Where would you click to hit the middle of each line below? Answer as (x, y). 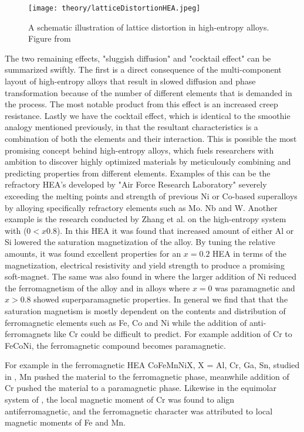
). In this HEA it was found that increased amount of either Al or (175, 230)
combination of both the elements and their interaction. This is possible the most (151, 138)
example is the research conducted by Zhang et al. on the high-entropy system (146, 219)
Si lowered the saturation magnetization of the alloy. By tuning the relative (140, 242)
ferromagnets (28, 334)
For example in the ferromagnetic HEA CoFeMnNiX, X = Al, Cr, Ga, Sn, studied (152, 365)
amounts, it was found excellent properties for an (93, 253)
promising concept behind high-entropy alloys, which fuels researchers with (139, 150)
